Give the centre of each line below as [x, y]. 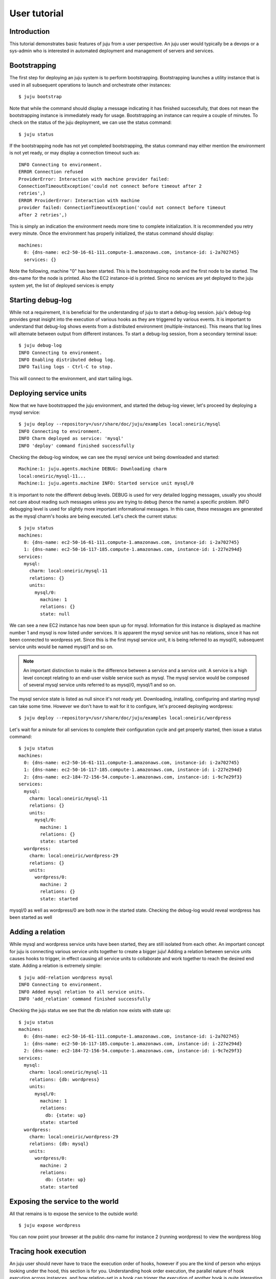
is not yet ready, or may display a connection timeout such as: [75, 153]
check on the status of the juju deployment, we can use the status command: [91, 122]
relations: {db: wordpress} [64, 1079]
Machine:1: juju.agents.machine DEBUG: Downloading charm [93, 469]
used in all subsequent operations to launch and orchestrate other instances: [90, 85]
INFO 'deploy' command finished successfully [77, 446]
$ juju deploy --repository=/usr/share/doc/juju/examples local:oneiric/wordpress [125, 718]
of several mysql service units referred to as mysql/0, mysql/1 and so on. [100, 685]
